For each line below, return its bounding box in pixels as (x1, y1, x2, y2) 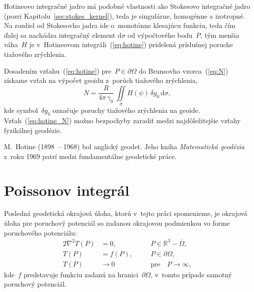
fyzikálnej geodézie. (4, 125, 62, 135)
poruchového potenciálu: (4, 227, 77, 238)
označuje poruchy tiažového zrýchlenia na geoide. (52, 105, 200, 115)
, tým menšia (200, 29, 239, 40)
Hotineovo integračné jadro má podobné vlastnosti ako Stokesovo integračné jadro (4, 1, 251, 11)
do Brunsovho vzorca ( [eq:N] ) (138, 65, 229, 76)
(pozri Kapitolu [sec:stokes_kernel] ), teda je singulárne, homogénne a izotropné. (4, 10, 245, 21)
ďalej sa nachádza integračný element (4, 29, 116, 40)
